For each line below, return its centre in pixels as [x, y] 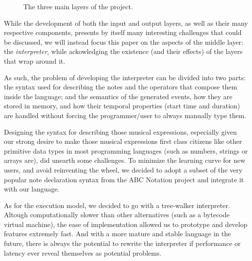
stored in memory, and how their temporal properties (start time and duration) [122, 106]
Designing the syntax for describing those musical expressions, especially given [120, 131]
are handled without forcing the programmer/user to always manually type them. [125, 115]
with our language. [32, 189]
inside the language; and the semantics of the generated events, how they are [118, 96]
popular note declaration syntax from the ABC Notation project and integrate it [124, 179]
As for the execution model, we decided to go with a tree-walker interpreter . [117, 205]
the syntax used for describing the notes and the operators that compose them [121, 87]
